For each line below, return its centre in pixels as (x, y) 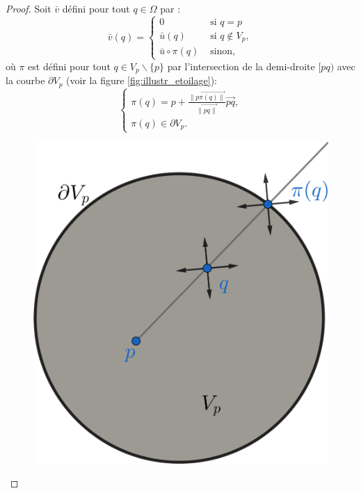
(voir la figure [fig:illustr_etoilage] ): (142, 80)
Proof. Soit (29, 8)
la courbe (25, 80)
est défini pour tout (69, 66)
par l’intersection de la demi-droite (241, 66)
